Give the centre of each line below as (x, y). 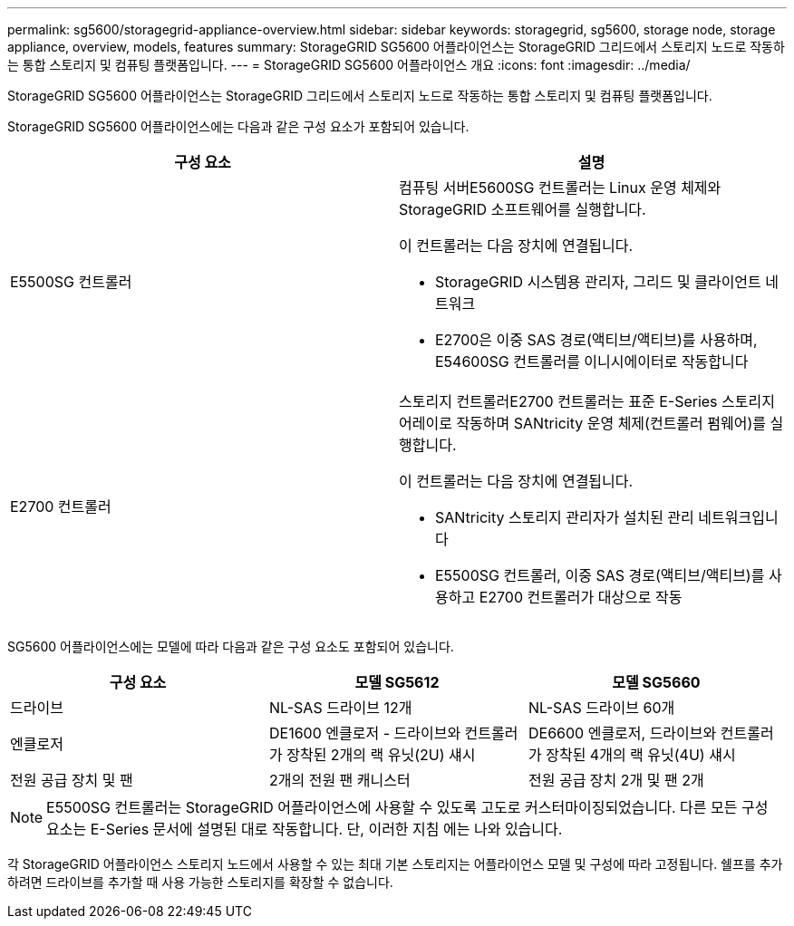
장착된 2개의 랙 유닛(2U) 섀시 (381, 755)
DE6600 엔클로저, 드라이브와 (622, 733)
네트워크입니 (738, 517)
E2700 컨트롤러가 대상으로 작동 (581, 597)
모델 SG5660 (656, 682)
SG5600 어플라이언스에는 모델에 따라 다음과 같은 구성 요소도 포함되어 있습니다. (231, 646)
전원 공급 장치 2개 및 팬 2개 (616, 780)
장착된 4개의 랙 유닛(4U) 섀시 (641, 755)
